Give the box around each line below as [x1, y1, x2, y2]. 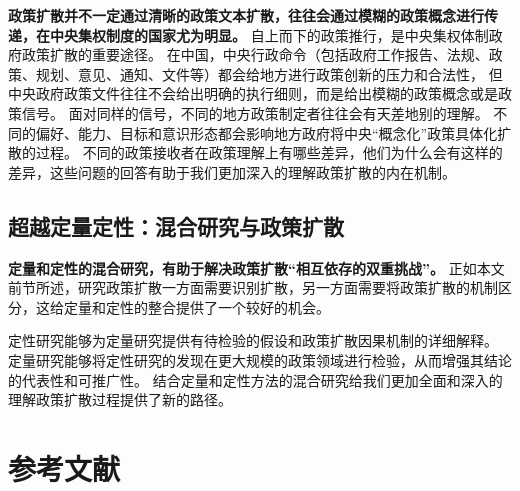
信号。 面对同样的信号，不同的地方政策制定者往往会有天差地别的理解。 [21, 102, 489, 123]
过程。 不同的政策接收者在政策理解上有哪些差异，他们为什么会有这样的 [35, 142, 503, 163]
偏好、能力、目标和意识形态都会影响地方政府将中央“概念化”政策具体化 [35, 122, 498, 143]
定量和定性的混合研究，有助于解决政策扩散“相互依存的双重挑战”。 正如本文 [8, 257, 505, 278]
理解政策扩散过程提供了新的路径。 [8, 389, 232, 410]
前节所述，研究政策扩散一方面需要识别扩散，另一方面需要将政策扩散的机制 [8, 277, 498, 298]
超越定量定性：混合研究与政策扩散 [8, 210, 344, 241]
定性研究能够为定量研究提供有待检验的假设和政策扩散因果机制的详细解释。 [8, 330, 498, 351]
